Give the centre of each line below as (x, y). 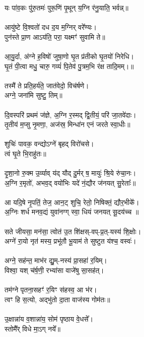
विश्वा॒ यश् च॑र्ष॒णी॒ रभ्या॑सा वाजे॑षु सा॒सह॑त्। (54, 270)
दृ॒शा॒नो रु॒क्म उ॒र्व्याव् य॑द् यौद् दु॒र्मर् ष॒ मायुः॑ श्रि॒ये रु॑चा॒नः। (71, 173)
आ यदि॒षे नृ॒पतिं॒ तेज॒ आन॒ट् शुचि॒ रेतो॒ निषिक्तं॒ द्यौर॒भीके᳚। (72, 202)
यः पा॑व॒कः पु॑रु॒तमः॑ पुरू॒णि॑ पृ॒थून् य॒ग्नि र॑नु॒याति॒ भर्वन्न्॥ (67, 7)
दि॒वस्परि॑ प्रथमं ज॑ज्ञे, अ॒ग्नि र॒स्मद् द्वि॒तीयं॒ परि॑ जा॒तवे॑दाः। (71, 114)
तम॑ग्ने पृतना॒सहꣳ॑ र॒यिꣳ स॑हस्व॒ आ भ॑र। (51, 290)
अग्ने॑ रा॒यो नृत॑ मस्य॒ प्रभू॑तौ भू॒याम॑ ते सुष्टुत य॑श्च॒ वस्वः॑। (71, 241)
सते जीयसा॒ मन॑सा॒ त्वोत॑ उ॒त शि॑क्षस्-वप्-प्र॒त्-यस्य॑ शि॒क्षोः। (73, 231)
